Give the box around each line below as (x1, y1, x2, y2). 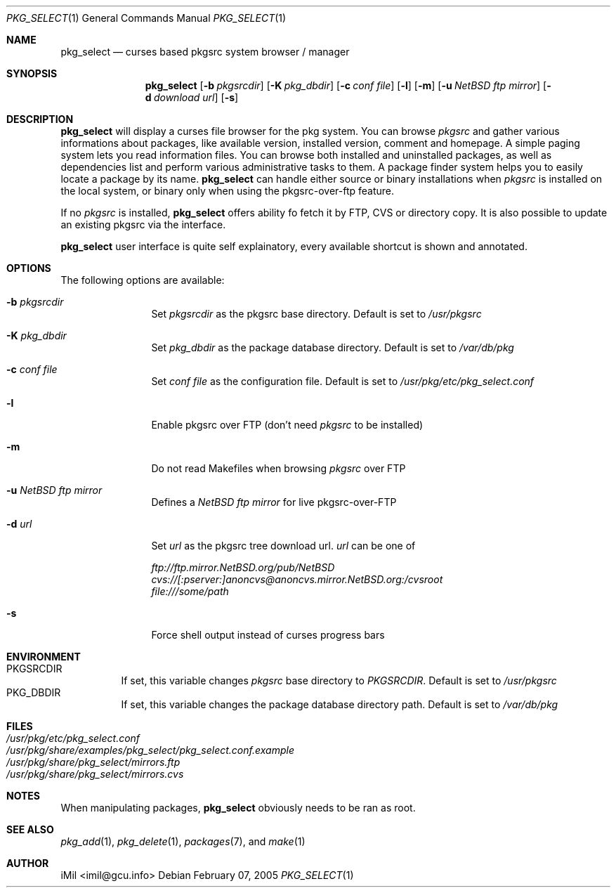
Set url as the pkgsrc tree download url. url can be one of (151, 540, 416, 552)
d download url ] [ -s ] (145, 91, 239, 103)
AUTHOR (6, 857, 49, 869)
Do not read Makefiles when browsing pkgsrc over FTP (151, 462, 406, 474)
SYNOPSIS (6, 67, 58, 79)
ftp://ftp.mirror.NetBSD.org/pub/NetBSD (151, 561, 335, 573)
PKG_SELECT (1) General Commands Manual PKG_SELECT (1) (6, 12, 287, 24)
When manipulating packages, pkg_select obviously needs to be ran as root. (60, 802, 416, 814)
